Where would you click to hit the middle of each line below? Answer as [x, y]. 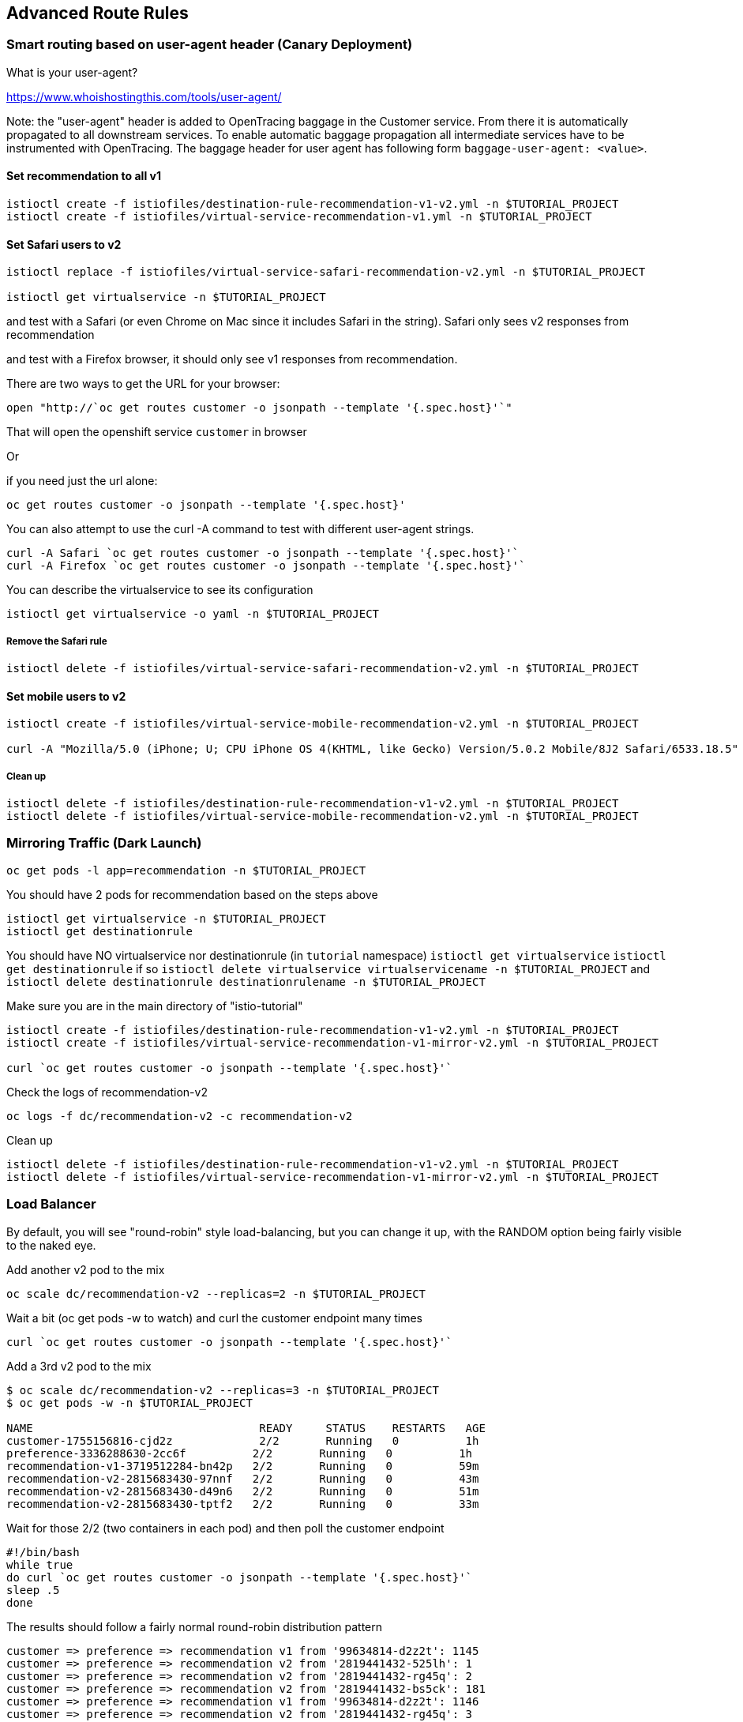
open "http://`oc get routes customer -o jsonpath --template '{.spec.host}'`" [259, 408]
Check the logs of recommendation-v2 [107, 1092]
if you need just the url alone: [82, 481]
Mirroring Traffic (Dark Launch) [104, 843]
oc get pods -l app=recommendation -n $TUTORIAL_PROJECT [186, 870]
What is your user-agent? [72, 72]
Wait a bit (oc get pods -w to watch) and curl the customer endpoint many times [215, 1318]
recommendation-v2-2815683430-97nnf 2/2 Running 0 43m [243, 1478]
